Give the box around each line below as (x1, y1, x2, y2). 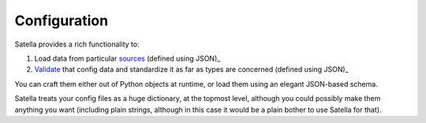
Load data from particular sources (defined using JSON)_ (34, 54, 221, 63)
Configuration (14, 12, 109, 29)
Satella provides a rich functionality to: (14, 39, 140, 49)
